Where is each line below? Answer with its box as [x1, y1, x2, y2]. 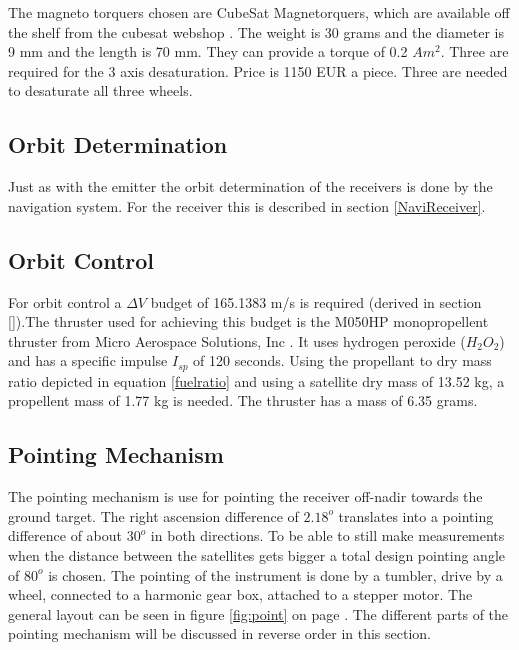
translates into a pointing [338, 505, 494, 526]
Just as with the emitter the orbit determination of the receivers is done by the [8, 176, 493, 197]
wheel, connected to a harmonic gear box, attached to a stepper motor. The [8, 584, 473, 605]
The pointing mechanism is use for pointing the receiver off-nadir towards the [8, 486, 483, 507]
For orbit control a [8, 291, 122, 312]
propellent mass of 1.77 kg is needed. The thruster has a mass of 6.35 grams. [8, 390, 478, 411]
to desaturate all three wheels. [8, 80, 193, 101]
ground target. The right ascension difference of [8, 505, 299, 526]
